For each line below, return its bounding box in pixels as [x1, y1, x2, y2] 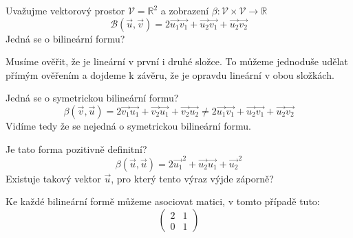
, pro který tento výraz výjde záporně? [111, 171, 274, 185]
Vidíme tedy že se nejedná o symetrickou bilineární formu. [6, 118, 251, 132]
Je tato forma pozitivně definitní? [6, 141, 147, 156]
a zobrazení [160, 3, 209, 17]
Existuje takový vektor [6, 171, 101, 185]
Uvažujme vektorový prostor [6, 3, 125, 17]
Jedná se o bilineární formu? [6, 31, 125, 45]
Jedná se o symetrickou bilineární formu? [6, 91, 179, 105]
